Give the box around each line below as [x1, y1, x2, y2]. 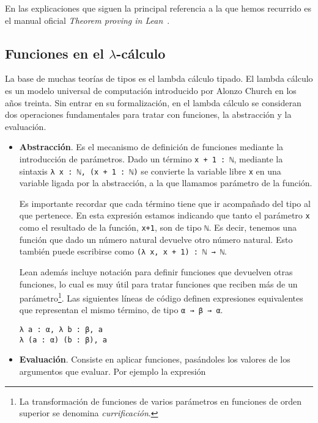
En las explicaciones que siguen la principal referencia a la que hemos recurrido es [5, 2, 311, 14]
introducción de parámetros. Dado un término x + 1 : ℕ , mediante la [19, 152, 283, 165]
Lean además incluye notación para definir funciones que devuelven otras [19, 266, 293, 278]
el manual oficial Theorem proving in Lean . [5, 13, 170, 26]
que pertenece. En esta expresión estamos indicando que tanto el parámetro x [19, 209, 310, 222]
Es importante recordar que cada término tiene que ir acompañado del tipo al [19, 197, 311, 209]
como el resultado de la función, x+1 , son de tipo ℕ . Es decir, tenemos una [19, 221, 297, 234]
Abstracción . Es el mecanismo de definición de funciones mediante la [19, 140, 284, 153]
